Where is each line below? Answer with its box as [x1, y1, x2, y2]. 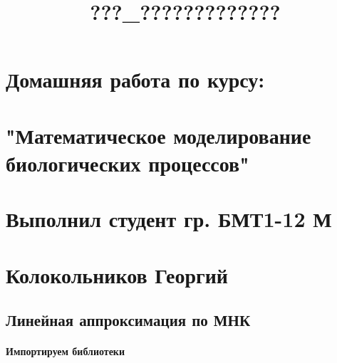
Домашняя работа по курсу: [6, 65, 265, 94]
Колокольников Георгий [6, 260, 228, 289]
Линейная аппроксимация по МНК [6, 309, 251, 331]
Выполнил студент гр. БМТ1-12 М [6, 204, 332, 233]
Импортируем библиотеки [6, 344, 125, 359]
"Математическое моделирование [6, 120, 311, 149]
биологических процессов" [6, 148, 249, 177]
